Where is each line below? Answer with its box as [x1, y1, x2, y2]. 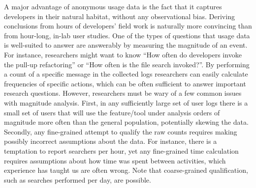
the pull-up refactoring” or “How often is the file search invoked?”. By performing [4, 59, 250, 69]
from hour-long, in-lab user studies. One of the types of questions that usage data [4, 30, 250, 40]
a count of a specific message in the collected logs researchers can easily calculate [4, 69, 248, 79]
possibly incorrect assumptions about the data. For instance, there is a [4, 136, 217, 146]
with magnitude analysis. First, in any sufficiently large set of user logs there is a [4, 97, 248, 107]
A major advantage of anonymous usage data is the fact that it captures [4, 1, 222, 11]
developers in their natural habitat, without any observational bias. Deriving [4, 11, 235, 21]
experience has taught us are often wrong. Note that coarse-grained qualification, [4, 165, 248, 175]
